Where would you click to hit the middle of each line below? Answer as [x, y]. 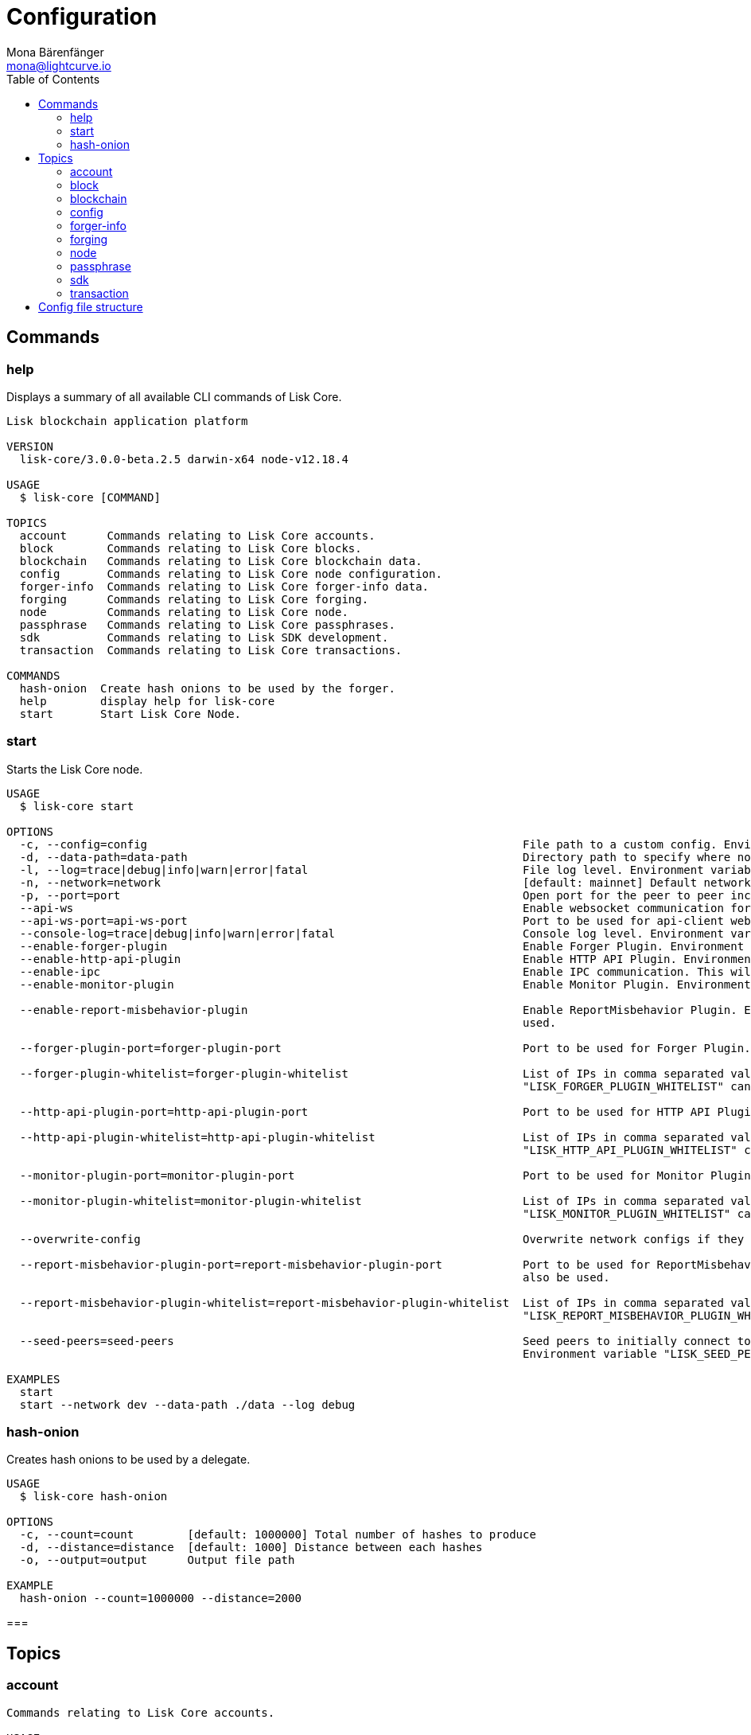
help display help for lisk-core [147, 701]
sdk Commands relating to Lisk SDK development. [204, 637]
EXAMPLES [33, 1379]
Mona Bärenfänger [55, 52]
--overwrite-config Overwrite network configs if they [382, 1239]
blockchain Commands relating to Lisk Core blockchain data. [221, 561]
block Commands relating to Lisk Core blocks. [191, 548]
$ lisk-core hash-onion [93, 1497]
